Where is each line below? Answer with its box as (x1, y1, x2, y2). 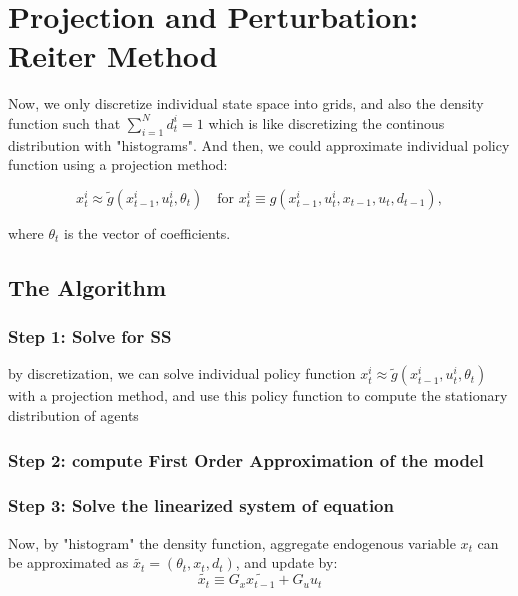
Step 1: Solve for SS (8, 324, 172, 349)
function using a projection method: (8, 154, 228, 175)
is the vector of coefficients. (64, 222, 231, 243)
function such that (8, 112, 121, 133)
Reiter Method (8, 35, 218, 76)
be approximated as (8, 552, 129, 573)
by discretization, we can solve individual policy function (8, 363, 356, 384)
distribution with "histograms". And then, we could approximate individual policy (8, 134, 510, 155)
